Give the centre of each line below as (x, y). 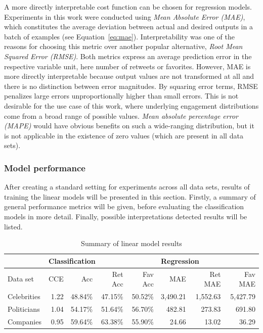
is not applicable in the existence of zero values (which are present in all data (124, 135)
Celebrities (24, 296)
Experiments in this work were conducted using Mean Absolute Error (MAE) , (125, 16)
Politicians (24, 308)
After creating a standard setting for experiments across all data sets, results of (127, 187)
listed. (13, 226)
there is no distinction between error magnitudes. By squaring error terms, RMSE (131, 86)
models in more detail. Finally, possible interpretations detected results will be (126, 216)
